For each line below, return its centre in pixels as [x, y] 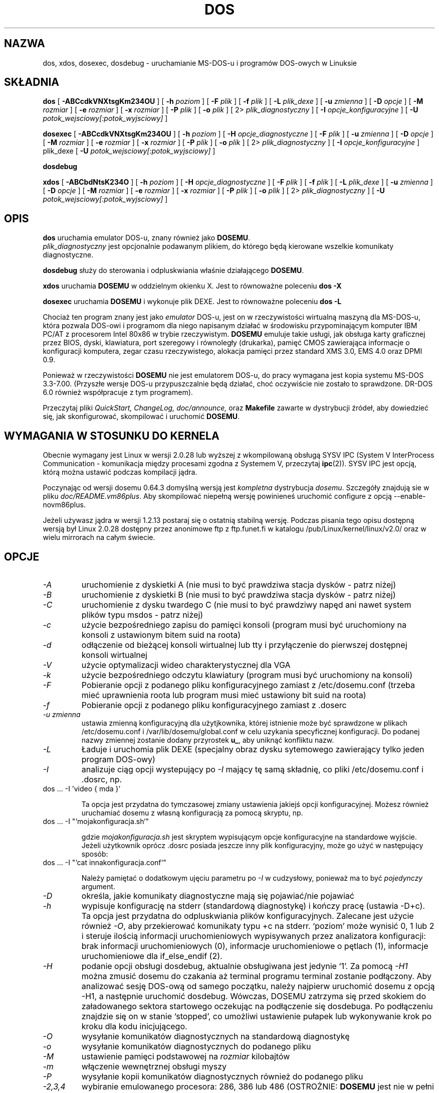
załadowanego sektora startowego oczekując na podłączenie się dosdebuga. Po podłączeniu [257, 1006]
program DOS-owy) [118, 759]
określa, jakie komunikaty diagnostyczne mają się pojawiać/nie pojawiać [218, 896]
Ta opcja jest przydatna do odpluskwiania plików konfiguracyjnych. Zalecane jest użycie [248, 916]
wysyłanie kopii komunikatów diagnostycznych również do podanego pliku [222, 1076]
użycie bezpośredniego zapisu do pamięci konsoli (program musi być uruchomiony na [244, 625]
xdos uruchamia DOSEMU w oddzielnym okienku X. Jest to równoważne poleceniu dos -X [192, 286]
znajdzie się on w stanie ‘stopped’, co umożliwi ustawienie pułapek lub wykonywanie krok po [257, 1016]
